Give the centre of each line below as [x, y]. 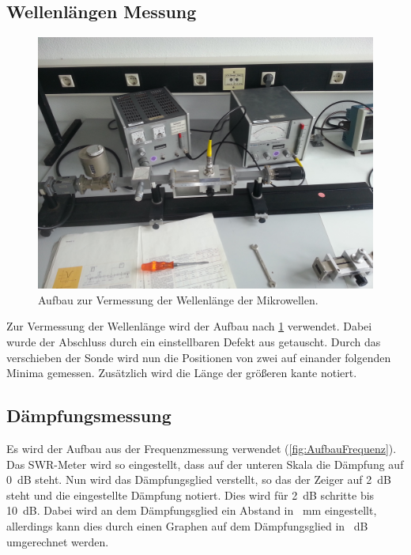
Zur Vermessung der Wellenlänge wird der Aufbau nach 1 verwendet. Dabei [189, 326]
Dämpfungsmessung [89, 415]
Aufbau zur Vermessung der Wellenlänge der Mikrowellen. [178, 299]
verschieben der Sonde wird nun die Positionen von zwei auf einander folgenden [199, 357]
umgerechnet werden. [58, 541]
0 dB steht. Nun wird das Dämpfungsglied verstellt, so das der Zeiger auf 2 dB [199, 479]
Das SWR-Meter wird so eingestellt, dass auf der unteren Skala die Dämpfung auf [205, 464]
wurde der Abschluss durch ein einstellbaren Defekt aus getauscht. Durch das [194, 341]
